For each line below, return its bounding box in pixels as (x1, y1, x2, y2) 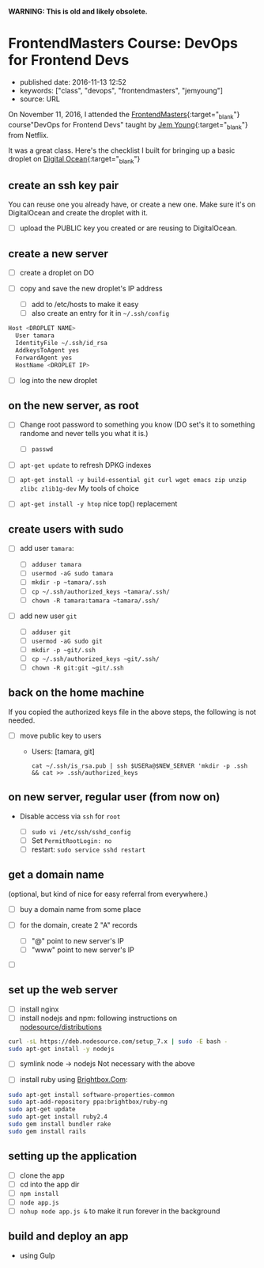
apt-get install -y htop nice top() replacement (19, 499, 178, 509)
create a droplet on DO (19, 268, 95, 278)
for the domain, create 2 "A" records (19, 920, 138, 929)
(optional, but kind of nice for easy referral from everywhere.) (8, 889, 209, 898)
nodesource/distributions (19, 1022, 103, 1031)
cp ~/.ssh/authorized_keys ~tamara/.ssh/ (31, 587, 170, 596)
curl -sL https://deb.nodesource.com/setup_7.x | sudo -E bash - (8, 1037, 228, 1046)
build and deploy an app (8, 1230, 129, 1243)
